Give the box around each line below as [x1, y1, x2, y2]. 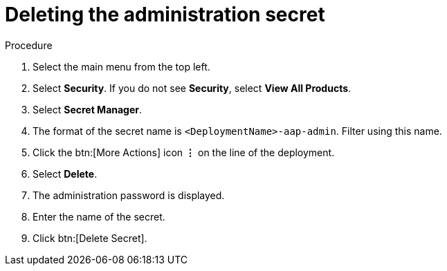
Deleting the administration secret [5, 3, 325, 26]
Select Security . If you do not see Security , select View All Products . [33, 82, 352, 94]
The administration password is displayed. [33, 189, 225, 201]
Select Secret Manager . [33, 103, 143, 115]
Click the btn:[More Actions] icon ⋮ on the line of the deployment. [33, 146, 335, 158]
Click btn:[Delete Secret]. [33, 232, 147, 244]
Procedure [5, 39, 53, 51]
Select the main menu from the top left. [33, 60, 210, 73]
